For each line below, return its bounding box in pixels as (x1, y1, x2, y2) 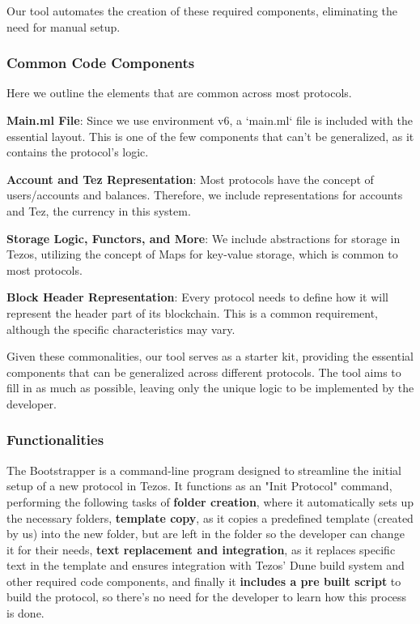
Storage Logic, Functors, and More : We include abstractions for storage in (6, 229, 401, 246)
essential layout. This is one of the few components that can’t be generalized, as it (6, 127, 414, 144)
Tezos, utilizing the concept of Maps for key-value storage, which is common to (6, 246, 398, 263)
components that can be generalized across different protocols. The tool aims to (6, 363, 401, 380)
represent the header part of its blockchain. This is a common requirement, (6, 304, 379, 321)
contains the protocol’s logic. (6, 143, 149, 160)
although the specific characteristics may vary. (6, 320, 235, 337)
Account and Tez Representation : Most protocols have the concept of (6, 170, 374, 187)
